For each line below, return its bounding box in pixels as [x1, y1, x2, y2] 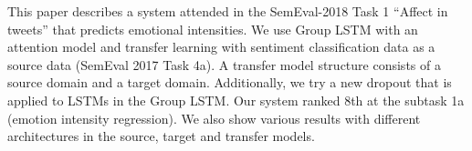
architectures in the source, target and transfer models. [7, 126, 315, 146]
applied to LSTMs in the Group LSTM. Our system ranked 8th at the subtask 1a [7, 90, 465, 109]
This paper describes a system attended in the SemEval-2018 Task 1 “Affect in [7, 2, 448, 20]
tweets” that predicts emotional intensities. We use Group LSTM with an [7, 19, 418, 38]
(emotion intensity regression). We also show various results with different [7, 108, 421, 127]
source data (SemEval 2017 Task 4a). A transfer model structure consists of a [7, 55, 441, 74]
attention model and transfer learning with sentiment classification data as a [7, 37, 435, 56]
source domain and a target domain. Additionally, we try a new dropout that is [7, 73, 452, 92]
